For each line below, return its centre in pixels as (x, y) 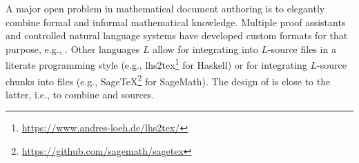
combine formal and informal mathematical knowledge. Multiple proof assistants (176, 22)
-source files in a (302, 48)
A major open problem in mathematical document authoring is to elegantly (165, 8)
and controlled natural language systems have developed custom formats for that (177, 35)
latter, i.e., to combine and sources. (80, 94)
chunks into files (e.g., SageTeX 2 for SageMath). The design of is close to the (168, 80)
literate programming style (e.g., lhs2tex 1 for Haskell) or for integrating (156, 64)
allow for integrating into (205, 48)
